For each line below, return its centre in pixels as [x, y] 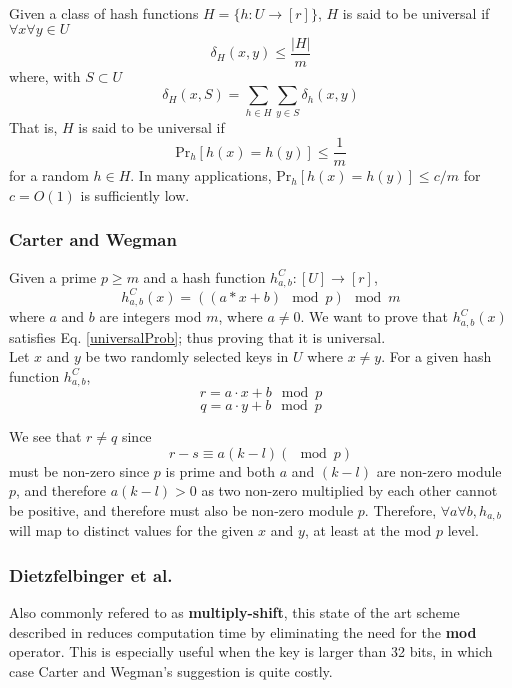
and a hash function [204, 276]
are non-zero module [439, 470]
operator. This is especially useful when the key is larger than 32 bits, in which [251, 651]
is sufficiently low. [135, 194]
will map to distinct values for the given [131, 530]
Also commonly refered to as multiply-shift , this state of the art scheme [234, 612]
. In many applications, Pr [211, 175]
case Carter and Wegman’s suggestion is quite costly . [171, 670]
